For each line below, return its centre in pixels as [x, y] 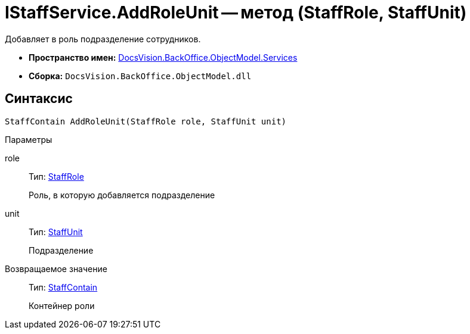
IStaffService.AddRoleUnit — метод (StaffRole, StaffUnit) [236, 13]
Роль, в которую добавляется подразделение [122, 195]
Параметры [29, 139]
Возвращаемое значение [56, 269]
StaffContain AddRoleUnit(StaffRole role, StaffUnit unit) [146, 121]
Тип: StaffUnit [56, 232]
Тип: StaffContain [63, 287]
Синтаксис [39, 99]
